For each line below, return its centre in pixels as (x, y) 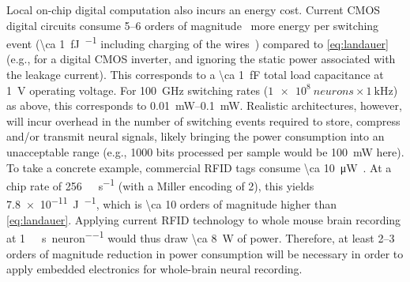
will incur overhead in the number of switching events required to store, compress (203, 120)
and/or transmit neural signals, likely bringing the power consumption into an (196, 136)
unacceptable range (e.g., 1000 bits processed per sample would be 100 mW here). (205, 152)
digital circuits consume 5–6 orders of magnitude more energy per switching (193, 25)
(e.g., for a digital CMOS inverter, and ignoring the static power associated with (201, 59)
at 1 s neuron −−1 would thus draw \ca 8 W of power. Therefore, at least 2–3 (201, 237)
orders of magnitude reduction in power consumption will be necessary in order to (205, 253)
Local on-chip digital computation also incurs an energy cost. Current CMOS (194, 9)
